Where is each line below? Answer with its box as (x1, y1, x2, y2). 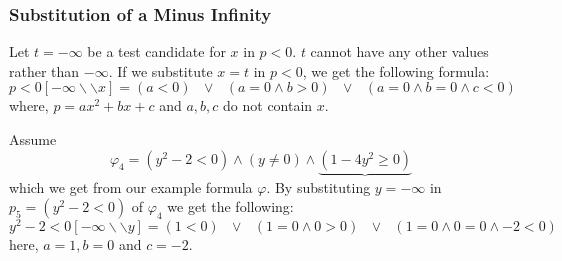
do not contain (223, 95, 313, 116)
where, (9, 95, 49, 116)
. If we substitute (108, 60, 213, 81)
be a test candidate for (87, 41, 226, 62)
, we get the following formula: (302, 60, 490, 81)
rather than (9, 60, 80, 81)
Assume (9, 129, 57, 149)
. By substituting (266, 176, 371, 197)
